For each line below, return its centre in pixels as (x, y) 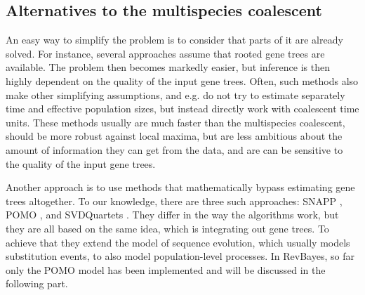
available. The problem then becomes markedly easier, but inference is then (168, 67)
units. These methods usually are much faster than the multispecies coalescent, (175, 122)
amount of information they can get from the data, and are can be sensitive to (174, 149)
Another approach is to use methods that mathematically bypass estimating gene (180, 187)
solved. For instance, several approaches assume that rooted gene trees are (165, 53)
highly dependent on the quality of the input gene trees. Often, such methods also (182, 80)
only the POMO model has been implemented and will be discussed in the (166, 269)
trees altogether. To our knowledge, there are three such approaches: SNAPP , (174, 201)
